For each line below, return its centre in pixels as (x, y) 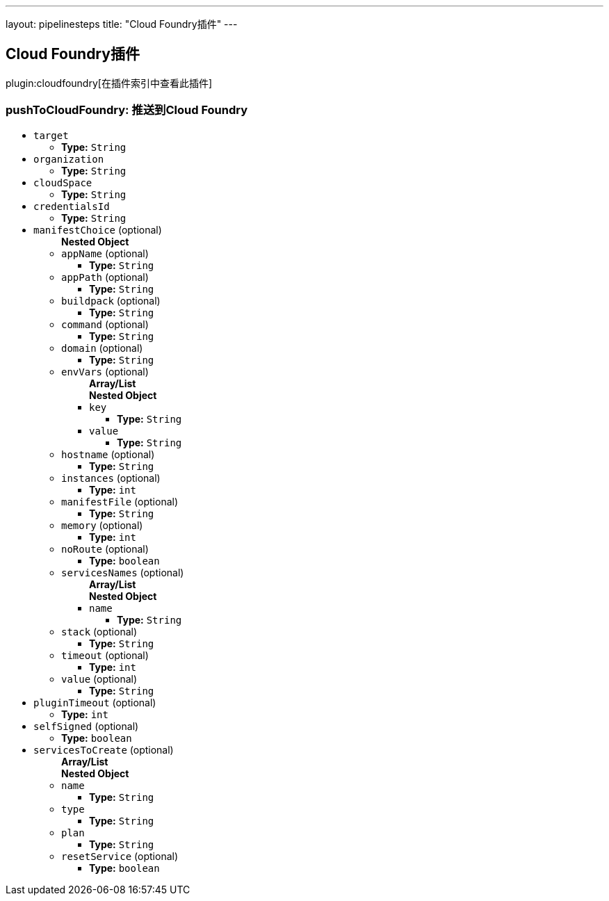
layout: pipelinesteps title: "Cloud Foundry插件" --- (122, 24)
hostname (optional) (108, 454)
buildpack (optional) (111, 300)
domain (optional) (102, 348)
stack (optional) (99, 631)
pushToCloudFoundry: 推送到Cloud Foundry (127, 110)
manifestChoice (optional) (98, 229)
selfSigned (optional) (86, 726)
